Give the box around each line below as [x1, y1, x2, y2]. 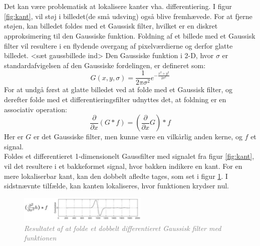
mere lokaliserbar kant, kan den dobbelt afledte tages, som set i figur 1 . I [4, 170, 228, 181]
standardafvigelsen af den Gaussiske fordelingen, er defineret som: [4, 60, 206, 70]
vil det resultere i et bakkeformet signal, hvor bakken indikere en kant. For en [4, 160, 242, 171]
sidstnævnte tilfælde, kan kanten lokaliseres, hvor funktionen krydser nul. [4, 180, 229, 191]
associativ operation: [4, 104, 67, 114]
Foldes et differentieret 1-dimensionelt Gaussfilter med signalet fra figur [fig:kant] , [4, 151, 254, 161]
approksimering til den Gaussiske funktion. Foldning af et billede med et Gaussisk [4, 30, 255, 41]
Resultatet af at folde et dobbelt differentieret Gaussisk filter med [24, 222, 221, 233]
